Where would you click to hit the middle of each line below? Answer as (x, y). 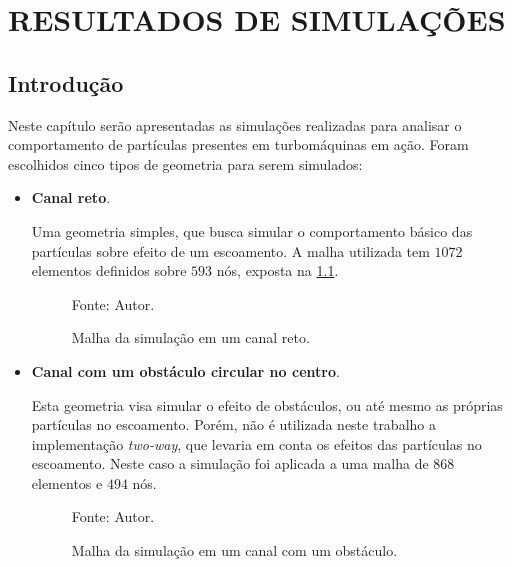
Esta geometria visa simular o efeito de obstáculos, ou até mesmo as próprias (267, 404)
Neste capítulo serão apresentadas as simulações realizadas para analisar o (235, 124)
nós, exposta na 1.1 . (277, 270)
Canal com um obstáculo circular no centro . (185, 370)
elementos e (67, 482)
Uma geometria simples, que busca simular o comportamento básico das (252, 230)
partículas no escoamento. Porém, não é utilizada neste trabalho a (233, 424)
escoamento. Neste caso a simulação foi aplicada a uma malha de (230, 463)
